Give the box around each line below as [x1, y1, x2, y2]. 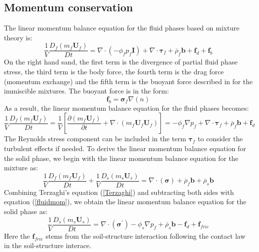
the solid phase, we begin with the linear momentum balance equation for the [4, 153, 239, 163]
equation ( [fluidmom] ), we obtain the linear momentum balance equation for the [4, 196, 247, 207]
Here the [4, 230, 30, 241]
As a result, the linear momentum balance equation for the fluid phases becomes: [4, 102, 249, 113]
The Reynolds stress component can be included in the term [4, 133, 186, 144]
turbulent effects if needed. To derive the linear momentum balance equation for [4, 143, 246, 154]
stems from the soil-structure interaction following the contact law [45, 230, 246, 241]
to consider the [197, 133, 243, 144]
